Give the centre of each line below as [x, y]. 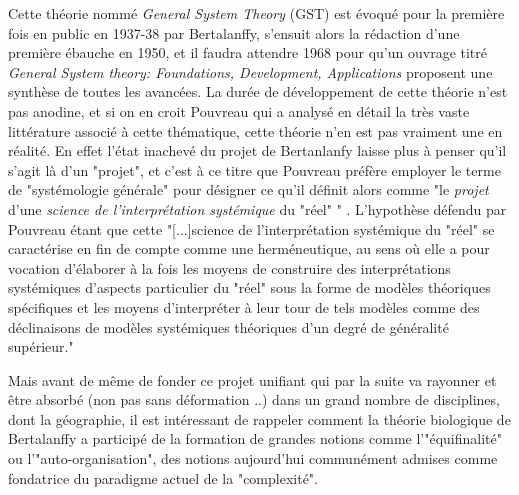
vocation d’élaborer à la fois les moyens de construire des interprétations [229, 267]
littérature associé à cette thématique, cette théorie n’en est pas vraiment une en [255, 130]
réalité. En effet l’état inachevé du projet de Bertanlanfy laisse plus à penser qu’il [257, 150]
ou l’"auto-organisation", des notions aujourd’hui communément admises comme [253, 458]
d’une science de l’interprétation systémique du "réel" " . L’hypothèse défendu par [257, 208]
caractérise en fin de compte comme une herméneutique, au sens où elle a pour [249, 248]
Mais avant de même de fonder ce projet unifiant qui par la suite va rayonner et [252, 379]
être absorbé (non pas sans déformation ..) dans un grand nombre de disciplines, [254, 399]
